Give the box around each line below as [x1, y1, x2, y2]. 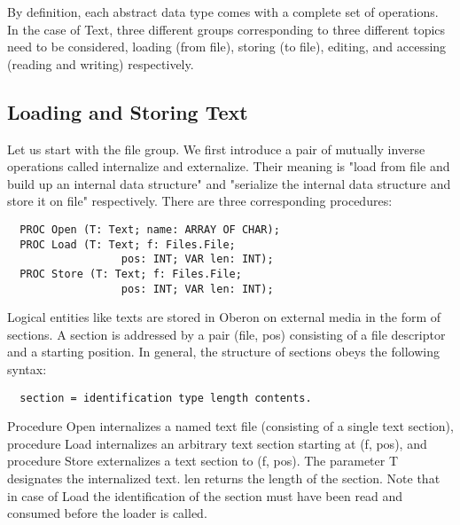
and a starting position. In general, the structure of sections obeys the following [7, 342, 440, 361]
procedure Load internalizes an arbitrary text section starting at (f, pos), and [7, 434, 427, 452]
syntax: [7, 360, 47, 379]
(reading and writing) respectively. [7, 54, 194, 73]
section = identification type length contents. [19, 391, 312, 404]
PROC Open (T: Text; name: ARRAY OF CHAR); [19, 223, 280, 236]
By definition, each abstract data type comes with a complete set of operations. [7, 3, 439, 20]
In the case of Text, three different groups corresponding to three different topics [7, 20, 446, 38]
